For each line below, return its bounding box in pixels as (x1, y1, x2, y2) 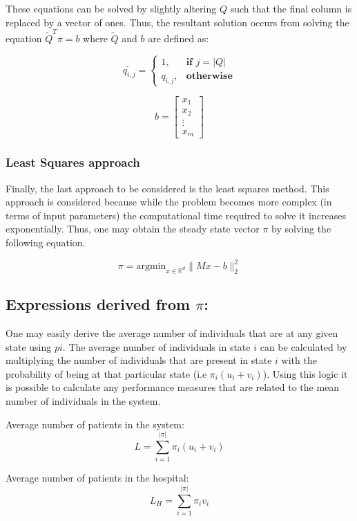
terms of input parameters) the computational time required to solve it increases (6, 208, 346, 222)
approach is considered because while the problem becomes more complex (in (6, 194, 332, 209)
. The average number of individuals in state (62, 339, 251, 354)
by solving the (271, 221, 331, 236)
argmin (136, 262, 166, 272)
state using (6, 339, 52, 354)
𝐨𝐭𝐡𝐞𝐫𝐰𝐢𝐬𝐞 (186, 71, 233, 81)
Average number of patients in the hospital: (6, 470, 189, 485)
